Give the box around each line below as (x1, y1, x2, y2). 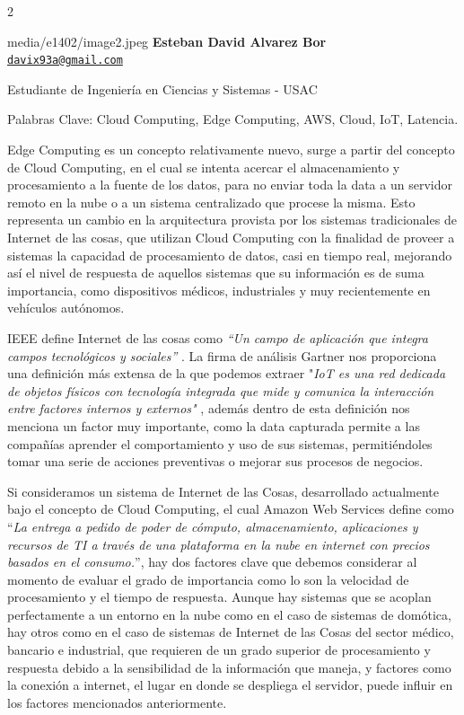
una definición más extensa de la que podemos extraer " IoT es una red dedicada (7, 364, 446, 383)
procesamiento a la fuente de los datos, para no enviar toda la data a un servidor (7, 175, 452, 194)
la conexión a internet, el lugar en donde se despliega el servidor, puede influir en (7, 675, 453, 694)
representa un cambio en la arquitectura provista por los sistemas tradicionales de (7, 210, 457, 229)
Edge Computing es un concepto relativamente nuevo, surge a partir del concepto (7, 140, 455, 159)
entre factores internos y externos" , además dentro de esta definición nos (7, 399, 410, 418)
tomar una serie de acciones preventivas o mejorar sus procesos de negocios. (7, 452, 424, 471)
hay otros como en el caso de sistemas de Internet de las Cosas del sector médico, (7, 622, 454, 641)
